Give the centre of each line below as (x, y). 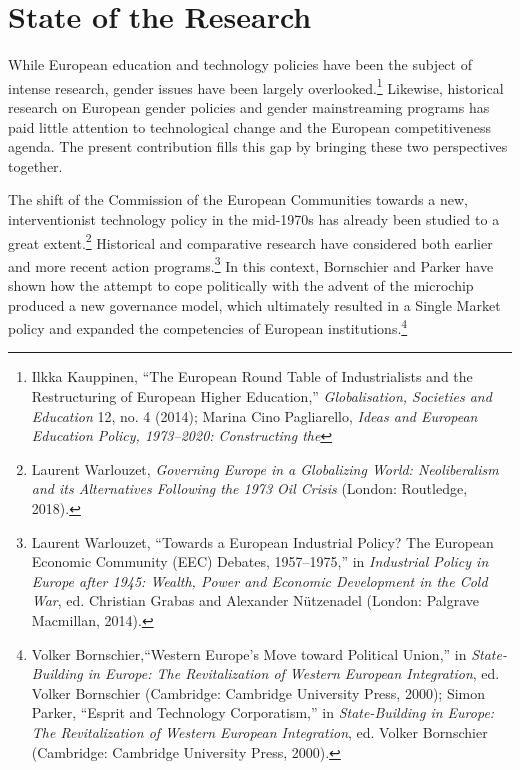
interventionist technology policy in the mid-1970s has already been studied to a (254, 218)
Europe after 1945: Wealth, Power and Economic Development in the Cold (259, 580)
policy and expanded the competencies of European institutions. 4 (208, 326)
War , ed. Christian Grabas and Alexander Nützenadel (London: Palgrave (255, 600)
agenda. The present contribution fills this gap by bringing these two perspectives (258, 146)
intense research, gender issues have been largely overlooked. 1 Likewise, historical (256, 86)
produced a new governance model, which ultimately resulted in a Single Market (254, 304)
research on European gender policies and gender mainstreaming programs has (249, 106)
